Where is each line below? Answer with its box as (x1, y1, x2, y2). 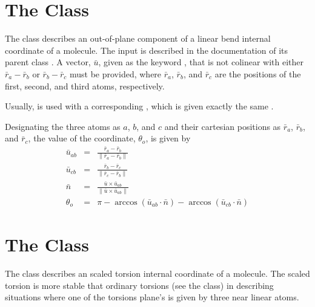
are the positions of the (214, 67, 301, 80)
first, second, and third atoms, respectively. (5, 79, 165, 92)
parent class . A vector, (5, 56, 91, 68)
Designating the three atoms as (5, 120, 121, 132)
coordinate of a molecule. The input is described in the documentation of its (5, 44, 288, 56)
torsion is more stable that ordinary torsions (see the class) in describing (5, 279, 274, 291)
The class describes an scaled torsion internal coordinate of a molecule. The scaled (5, 267, 310, 279)
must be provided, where (70, 67, 162, 80)
